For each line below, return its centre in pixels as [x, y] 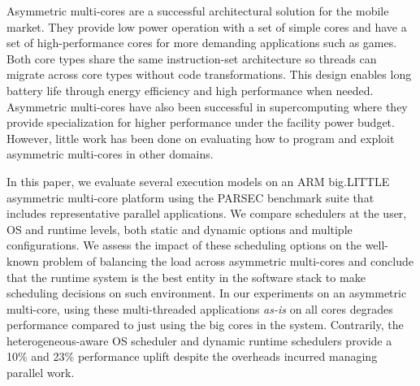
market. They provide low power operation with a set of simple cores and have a [207, 26]
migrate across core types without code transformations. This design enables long [209, 74]
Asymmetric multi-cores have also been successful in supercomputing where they [207, 106]
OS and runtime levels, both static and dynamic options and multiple [180, 229]
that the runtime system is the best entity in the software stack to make [186, 277]
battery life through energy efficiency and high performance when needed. [190, 90]
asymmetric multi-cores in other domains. [110, 154]
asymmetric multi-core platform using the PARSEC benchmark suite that [191, 197]
